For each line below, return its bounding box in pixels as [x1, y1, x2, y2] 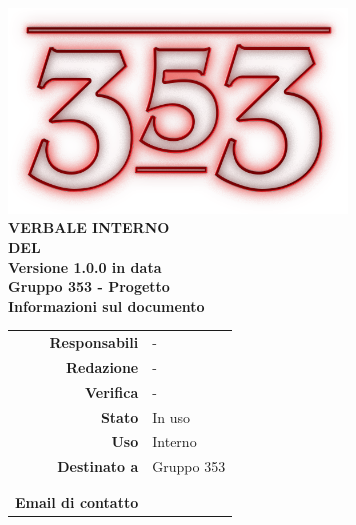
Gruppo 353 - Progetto [8, 276, 170, 297]
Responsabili [49, 332, 139, 353]
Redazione [66, 356, 139, 377]
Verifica [85, 381, 139, 402]
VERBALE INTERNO [8, 217, 170, 238]
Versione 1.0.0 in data [8, 256, 162, 277]
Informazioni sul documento [8, 295, 205, 316]
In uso [152, 406, 191, 427]
